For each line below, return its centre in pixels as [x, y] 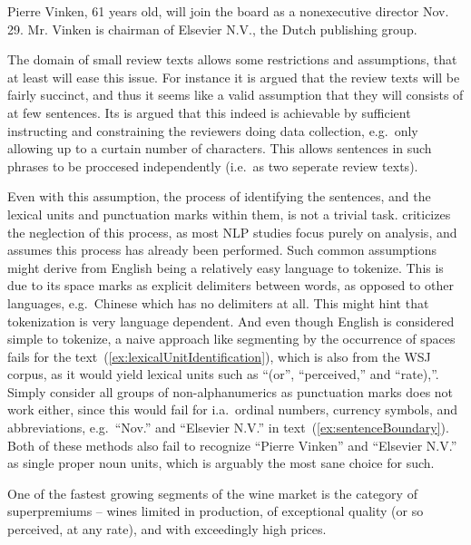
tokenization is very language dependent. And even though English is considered [231, 321]
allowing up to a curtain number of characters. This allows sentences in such [220, 148]
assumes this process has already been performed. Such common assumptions [222, 250]
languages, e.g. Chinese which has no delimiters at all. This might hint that [218, 302]
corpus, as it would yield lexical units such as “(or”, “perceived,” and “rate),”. [223, 374]
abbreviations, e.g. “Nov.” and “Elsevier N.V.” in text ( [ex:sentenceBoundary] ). [228, 428]
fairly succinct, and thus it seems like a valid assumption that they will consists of [235, 95]
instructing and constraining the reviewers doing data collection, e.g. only [213, 130]
